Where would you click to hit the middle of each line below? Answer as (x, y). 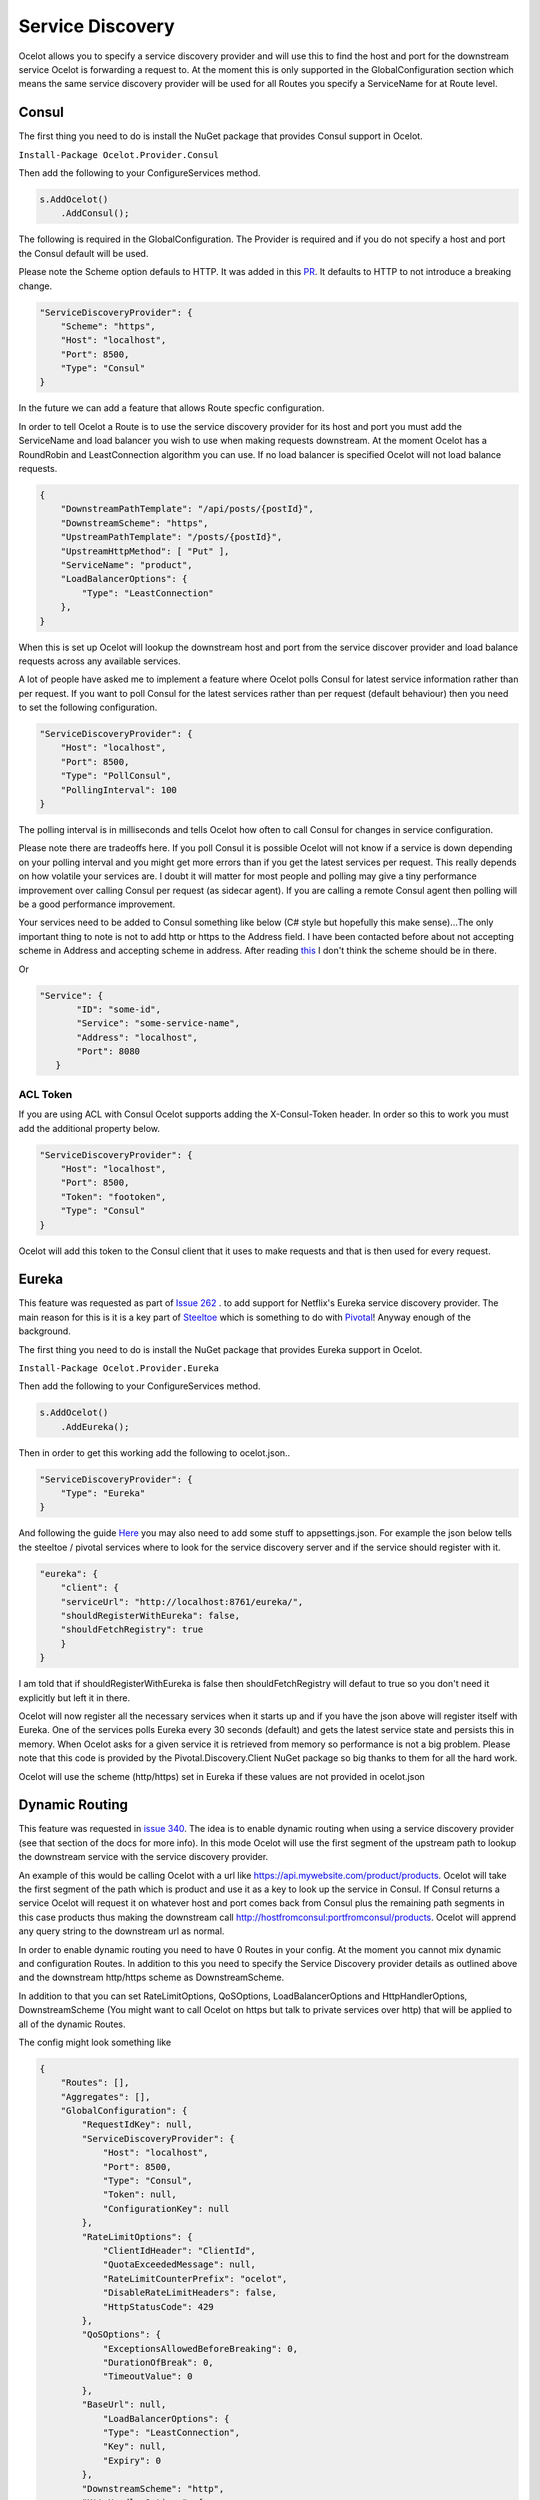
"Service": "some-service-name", (158, 1023)
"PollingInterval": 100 (118, 789)
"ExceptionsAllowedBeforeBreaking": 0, (200, 2348)
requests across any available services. (100, 661)
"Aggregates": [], (105, 2096)
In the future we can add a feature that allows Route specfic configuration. (171, 408)
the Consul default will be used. (83, 253)
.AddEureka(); (95, 1426)
